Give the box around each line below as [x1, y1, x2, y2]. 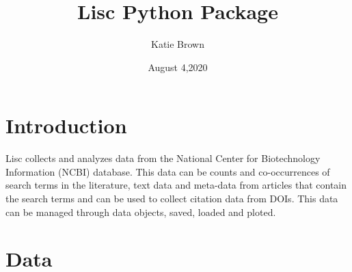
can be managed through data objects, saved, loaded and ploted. [5, 204, 276, 219]
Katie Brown [150, 37, 204, 51]
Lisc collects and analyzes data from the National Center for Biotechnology [5, 151, 321, 165]
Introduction [5, 111, 127, 139]
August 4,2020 [148, 59, 208, 74]
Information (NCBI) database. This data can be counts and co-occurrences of [5, 164, 330, 178]
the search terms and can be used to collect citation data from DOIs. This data [5, 191, 338, 206]
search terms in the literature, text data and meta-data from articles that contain [5, 178, 347, 192]
